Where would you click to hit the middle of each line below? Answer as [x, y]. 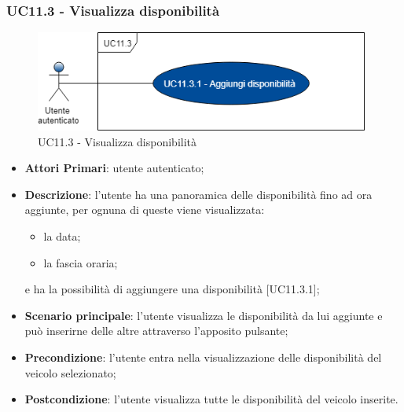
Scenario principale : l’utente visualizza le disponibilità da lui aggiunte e [204, 315]
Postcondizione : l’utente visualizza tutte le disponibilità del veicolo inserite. [211, 399]
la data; [62, 235]
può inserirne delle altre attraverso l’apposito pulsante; [156, 331]
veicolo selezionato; [70, 372]
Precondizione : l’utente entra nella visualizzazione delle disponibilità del [203, 357]
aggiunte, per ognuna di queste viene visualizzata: [145, 210]
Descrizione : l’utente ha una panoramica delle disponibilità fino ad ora [198, 194]
